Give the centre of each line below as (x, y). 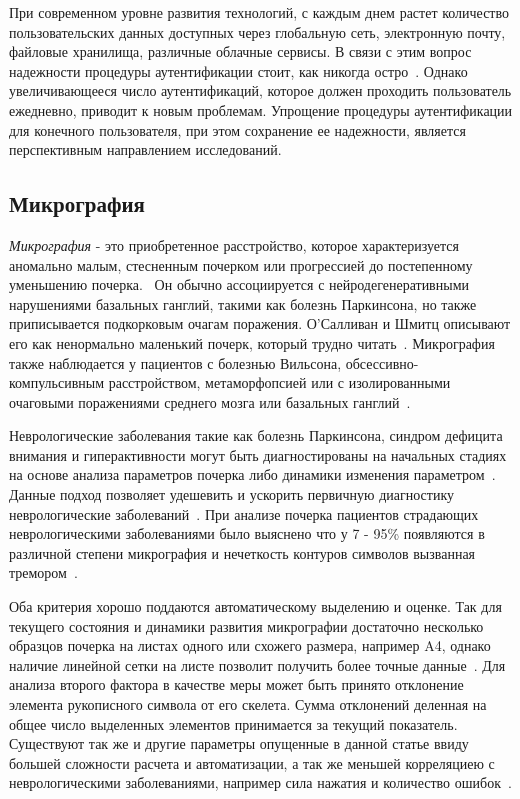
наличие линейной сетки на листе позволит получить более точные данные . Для (257, 664)
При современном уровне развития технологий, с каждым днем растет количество (259, 12)
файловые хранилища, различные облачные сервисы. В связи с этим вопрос (240, 51)
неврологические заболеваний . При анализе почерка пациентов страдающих (244, 513)
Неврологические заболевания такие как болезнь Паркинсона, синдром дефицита (256, 435)
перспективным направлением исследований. (145, 149)
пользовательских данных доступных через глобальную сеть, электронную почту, (257, 31)
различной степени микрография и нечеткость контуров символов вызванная (242, 552)
